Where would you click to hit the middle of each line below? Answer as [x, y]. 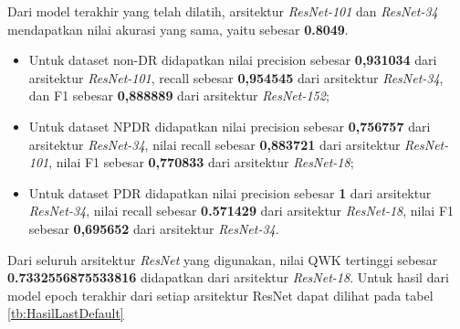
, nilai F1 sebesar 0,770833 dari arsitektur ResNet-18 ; [201, 162]
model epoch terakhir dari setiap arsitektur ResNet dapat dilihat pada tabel [220, 295]
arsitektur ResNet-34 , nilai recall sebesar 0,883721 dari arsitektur [214, 144]
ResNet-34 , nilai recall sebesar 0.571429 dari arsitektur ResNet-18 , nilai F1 [241, 211]
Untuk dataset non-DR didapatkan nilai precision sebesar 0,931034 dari [233, 60]
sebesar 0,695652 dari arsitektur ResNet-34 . [154, 228]
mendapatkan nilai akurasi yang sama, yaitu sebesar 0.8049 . [178, 29]
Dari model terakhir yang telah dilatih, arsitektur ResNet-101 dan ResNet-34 [223, 11]
